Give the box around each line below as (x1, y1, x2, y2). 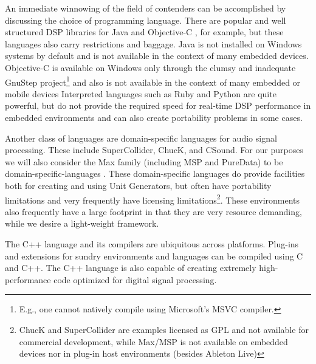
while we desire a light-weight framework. (5, 217, 159, 230)
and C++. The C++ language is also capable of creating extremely (5, 261, 256, 274)
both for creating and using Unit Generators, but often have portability (5, 179, 272, 191)
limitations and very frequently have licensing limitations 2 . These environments (5, 191, 300, 206)
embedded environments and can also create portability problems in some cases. (5, 111, 303, 123)
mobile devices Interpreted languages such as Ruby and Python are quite (5, 87, 276, 100)
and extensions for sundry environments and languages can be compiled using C (5, 249, 303, 262)
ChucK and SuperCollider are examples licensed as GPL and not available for (19, 323, 309, 335)
